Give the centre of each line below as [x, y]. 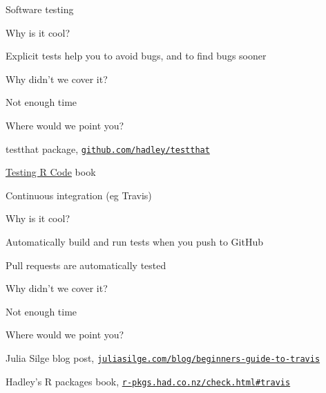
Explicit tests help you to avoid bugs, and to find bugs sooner [136, 56]
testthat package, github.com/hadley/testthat [108, 148]
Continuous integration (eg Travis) [79, 195]
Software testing [40, 9]
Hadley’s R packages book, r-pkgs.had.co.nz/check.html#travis [148, 381]
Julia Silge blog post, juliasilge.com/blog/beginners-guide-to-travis [163, 357]
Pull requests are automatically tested [86, 265]
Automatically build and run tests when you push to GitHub [134, 241]
